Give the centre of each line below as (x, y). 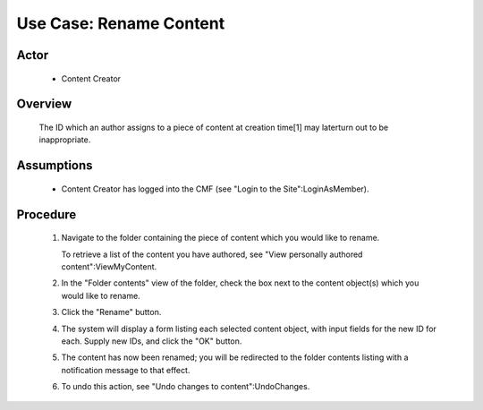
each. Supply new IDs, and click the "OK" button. (152, 341)
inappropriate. (65, 140)
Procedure (47, 214)
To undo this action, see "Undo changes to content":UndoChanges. (186, 387)
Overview (44, 104)
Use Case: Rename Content (121, 23)
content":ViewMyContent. (109, 266)
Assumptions (55, 166)
